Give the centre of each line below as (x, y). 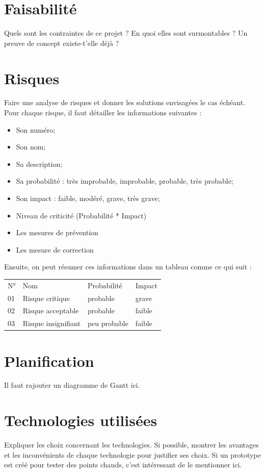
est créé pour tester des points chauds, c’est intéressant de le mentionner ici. (123, 465)
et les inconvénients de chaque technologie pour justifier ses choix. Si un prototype (132, 454)
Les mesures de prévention (57, 232)
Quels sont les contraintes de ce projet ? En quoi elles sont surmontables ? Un (126, 33)
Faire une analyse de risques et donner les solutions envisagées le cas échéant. (125, 102)
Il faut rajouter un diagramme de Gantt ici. (72, 385)
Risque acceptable (51, 310)
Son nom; (31, 147)
